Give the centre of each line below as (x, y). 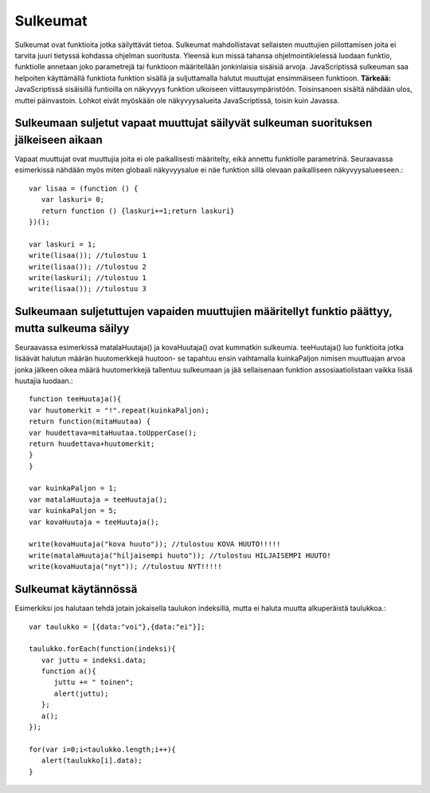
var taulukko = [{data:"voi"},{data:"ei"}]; (117, 627)
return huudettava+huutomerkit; (92, 444)
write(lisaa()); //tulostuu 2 (88, 266)
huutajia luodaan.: (44, 381)
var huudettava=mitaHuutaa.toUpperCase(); (113, 432)
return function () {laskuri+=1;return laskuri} (138, 211)
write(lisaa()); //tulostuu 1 (88, 256)
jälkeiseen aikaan (59, 140)
